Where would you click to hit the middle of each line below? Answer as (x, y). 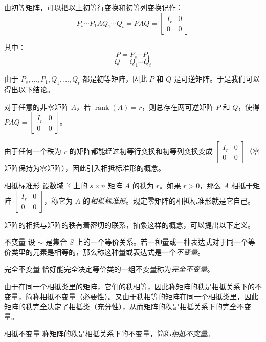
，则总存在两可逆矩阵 (178, 106)
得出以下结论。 (29, 89)
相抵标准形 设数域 (34, 185)
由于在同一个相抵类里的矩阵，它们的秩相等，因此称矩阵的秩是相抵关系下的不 (133, 286)
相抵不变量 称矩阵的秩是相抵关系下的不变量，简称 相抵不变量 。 (109, 334)
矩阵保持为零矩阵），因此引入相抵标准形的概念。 (85, 168)
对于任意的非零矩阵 (36, 106)
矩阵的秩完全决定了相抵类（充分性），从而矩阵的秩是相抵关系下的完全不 (124, 306)
